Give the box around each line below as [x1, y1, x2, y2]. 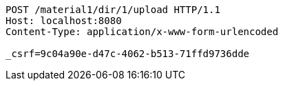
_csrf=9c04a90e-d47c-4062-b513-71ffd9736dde [6, 48, 250, 59]
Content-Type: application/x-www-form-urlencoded [6, 26, 279, 37]
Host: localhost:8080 [6, 15, 122, 26]
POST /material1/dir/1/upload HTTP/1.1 [6, 4, 220, 15]
